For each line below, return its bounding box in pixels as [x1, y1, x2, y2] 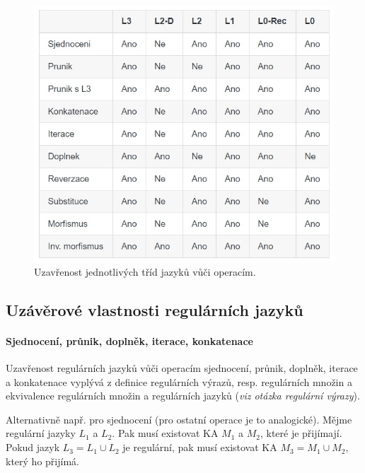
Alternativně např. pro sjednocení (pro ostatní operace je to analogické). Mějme [6, 411, 352, 426]
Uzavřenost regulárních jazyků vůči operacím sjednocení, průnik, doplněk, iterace [6, 361, 358, 375]
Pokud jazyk [6, 440, 60, 455]
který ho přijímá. [6, 453, 79, 468]
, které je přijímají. [260, 426, 342, 440]
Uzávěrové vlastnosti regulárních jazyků [6, 298, 303, 320]
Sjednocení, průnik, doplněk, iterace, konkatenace [6, 333, 253, 348]
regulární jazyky [6, 426, 76, 440]
